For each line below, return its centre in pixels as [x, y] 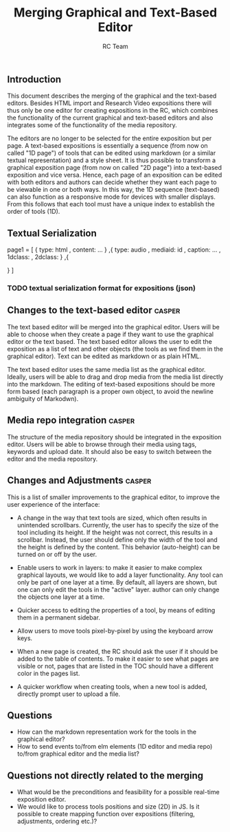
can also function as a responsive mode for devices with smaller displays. [112, 197]
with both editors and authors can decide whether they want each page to [112, 182]
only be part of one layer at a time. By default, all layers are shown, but [117, 582]
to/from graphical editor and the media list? [78, 754]
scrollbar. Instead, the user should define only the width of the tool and [117, 539]
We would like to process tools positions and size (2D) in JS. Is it [108, 807]
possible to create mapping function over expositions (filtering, [106, 814]
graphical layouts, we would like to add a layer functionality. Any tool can [120, 575]
